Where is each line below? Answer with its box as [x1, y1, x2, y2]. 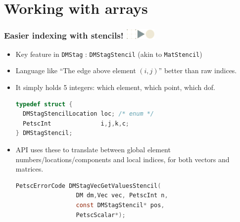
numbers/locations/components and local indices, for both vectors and [15, 154, 230, 164]
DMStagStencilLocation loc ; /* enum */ [23, 110, 154, 118]
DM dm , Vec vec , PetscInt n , [76, 192, 168, 199]
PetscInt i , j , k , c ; [23, 120, 129, 127]
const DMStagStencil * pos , [76, 202, 165, 209]
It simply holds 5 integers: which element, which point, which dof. [15, 82, 215, 92]
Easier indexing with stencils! [4, 29, 124, 42]
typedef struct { [15, 100, 73, 108]
